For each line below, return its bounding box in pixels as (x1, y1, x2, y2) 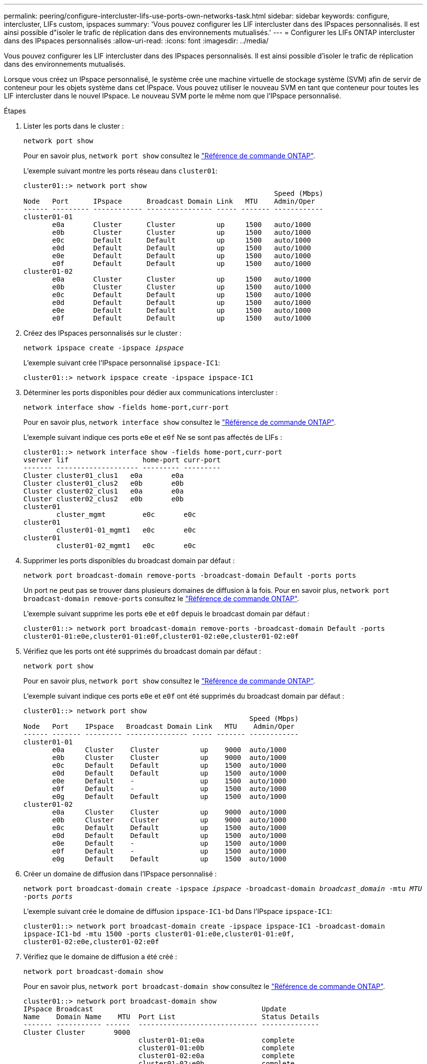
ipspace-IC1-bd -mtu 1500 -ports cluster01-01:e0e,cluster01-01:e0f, (23, 930, 295, 938)
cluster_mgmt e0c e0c (56, 511, 196, 518)
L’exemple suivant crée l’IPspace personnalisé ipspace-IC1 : (23, 359, 220, 367)
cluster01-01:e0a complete (138, 1036, 295, 1044)
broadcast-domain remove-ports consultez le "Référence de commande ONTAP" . (23, 594, 299, 603)
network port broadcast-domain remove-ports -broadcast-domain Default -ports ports (23, 571, 356, 579)
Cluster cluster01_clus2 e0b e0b (23, 479, 184, 487)
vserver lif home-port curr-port (23, 456, 221, 464)
